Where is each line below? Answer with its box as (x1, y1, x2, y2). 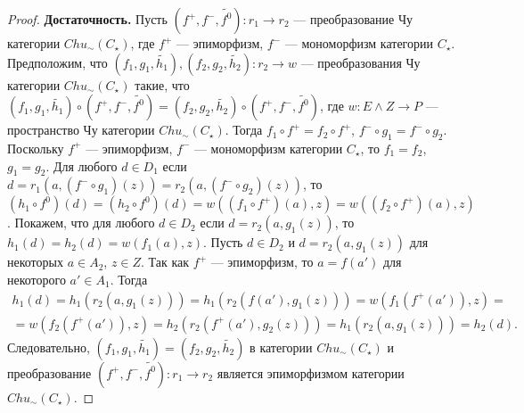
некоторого (7, 269, 66, 288)
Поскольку (7, 138, 64, 157)
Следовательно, (7, 337, 90, 356)
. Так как (141, 252, 190, 271)
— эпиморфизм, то (210, 252, 314, 271)
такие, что (135, 75, 190, 94)
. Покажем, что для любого (7, 213, 155, 232)
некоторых (7, 252, 63, 271)
